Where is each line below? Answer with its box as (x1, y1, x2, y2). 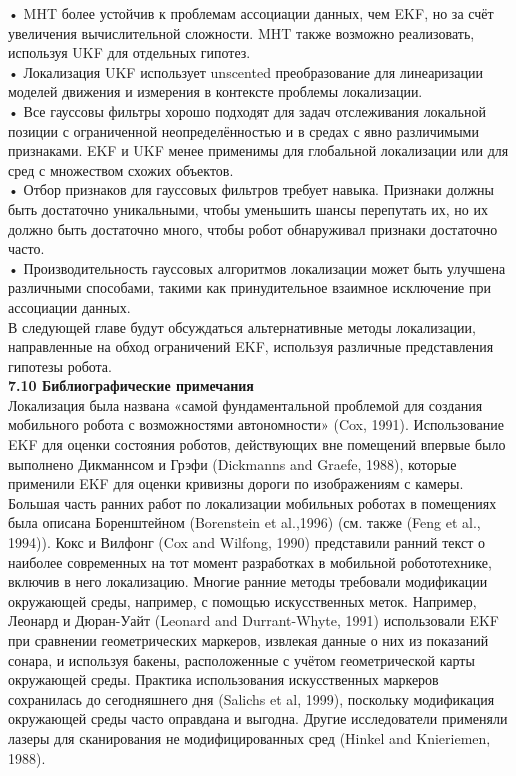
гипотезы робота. (8, 355, 112, 376)
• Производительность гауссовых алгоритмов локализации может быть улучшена (8, 257, 506, 278)
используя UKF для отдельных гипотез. (8, 42, 251, 63)
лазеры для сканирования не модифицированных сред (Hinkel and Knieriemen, (8, 727, 491, 748)
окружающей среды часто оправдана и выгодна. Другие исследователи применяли (8, 708, 508, 729)
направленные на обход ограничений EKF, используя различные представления (8, 336, 494, 357)
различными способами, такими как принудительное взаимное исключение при (8, 277, 491, 298)
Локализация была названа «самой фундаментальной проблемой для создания (8, 394, 483, 415)
